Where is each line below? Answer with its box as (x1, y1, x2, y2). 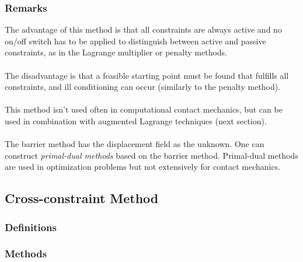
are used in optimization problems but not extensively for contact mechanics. (5, 160, 281, 173)
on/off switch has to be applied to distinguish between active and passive (5, 34, 266, 47)
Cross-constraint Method (5, 189, 159, 207)
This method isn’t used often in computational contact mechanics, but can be (5, 103, 283, 116)
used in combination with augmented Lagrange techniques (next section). (5, 114, 267, 127)
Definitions (5, 219, 57, 234)
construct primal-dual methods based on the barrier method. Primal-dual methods (5, 149, 298, 161)
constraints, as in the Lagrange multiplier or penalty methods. (5, 46, 228, 58)
